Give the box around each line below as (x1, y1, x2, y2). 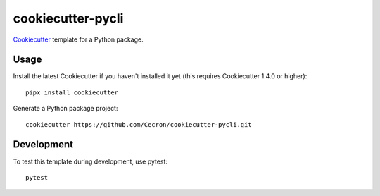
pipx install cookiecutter (25, 88, 119, 97)
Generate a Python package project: (13, 104, 118, 113)
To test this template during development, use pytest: (13, 157, 168, 166)
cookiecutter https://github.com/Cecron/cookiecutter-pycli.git (25, 121, 253, 128)
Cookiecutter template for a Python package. (13, 35, 144, 44)
